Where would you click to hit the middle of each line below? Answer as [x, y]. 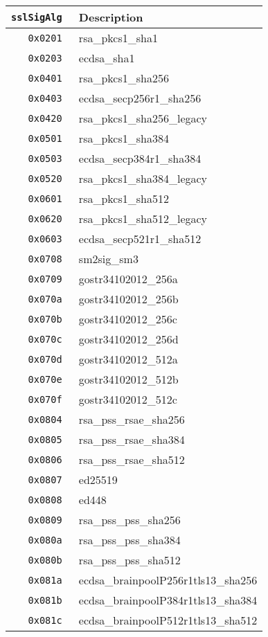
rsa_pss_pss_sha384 [129, 540]
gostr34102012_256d [128, 339]
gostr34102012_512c [128, 399]
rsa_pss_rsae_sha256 [132, 419]
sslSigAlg [37, 17]
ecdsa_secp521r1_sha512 [140, 239]
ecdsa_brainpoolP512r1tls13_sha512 [168, 620]
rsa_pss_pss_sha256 [129, 520]
